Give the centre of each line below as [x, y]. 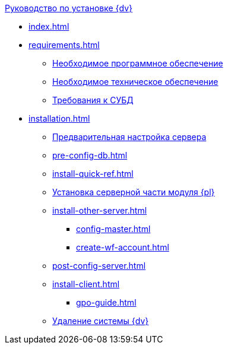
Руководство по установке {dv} [69, 8]
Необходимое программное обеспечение [138, 63]
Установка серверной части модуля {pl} [134, 192]
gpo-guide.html [106, 302]
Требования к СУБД [93, 100]
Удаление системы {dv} [101, 321]
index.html [49, 26]
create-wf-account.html [123, 247]
